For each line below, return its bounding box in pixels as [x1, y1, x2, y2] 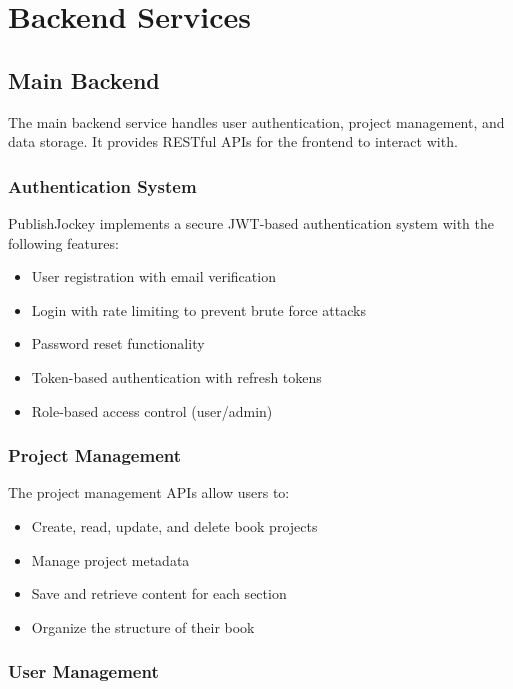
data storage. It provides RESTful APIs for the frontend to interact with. [8, 131, 458, 152]
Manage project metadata [31, 549, 190, 570]
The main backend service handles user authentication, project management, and [8, 111, 505, 132]
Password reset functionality [31, 333, 205, 354]
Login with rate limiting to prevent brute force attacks [31, 299, 366, 320]
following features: [8, 232, 119, 253]
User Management [8, 659, 159, 684]
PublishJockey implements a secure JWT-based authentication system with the [8, 212, 494, 233]
